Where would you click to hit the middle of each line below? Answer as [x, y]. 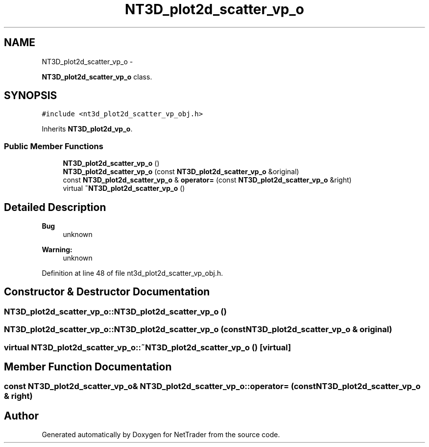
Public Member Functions [54, 146]
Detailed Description [55, 207]
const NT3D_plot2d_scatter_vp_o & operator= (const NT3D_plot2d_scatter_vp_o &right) [207, 180]
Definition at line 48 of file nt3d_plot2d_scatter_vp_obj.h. [132, 273]
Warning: [57, 250]
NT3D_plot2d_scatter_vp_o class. [97, 77]
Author [21, 416]
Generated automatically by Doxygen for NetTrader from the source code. [161, 435]
